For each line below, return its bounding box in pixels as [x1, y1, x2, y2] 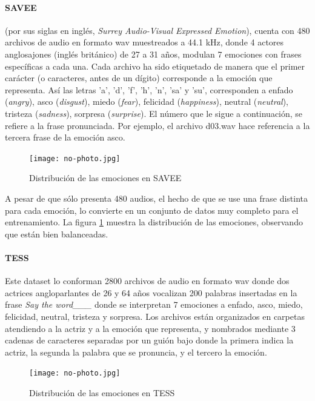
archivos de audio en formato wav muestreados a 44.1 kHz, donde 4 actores [5, 36, 284, 48]
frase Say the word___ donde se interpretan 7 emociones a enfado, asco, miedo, [5, 298, 303, 311]
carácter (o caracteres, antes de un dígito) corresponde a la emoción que [5, 71, 273, 84]
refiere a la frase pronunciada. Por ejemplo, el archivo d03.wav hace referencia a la [5, 119, 310, 131]
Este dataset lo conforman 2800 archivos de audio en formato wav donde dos [5, 274, 290, 287]
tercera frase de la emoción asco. [5, 131, 125, 144]
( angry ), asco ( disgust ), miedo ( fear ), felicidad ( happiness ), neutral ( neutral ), [5, 95, 288, 108]
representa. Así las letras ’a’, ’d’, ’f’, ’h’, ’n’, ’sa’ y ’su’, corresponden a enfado [5, 83, 293, 96]
